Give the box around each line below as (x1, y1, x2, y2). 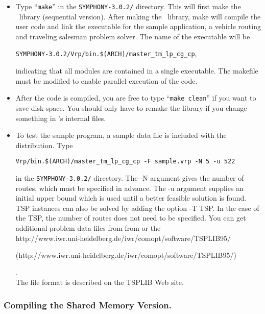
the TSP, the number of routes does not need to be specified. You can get (15, 212, 246, 223)
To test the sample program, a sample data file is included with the (15, 130, 227, 140)
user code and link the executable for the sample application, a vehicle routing (15, 21, 261, 32)
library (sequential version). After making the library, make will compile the (19, 11, 261, 21)
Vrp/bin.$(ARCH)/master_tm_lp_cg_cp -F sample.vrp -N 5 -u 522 (15, 158, 235, 165)
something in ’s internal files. (15, 112, 106, 123)
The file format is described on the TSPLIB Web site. (15, 277, 184, 287)
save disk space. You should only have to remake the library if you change (15, 102, 247, 113)
